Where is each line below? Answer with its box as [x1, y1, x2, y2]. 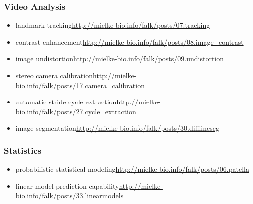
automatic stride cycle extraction [15, 97, 117, 107]
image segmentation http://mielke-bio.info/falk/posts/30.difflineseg [15, 123, 219, 133]
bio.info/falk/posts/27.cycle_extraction [15, 106, 136, 116]
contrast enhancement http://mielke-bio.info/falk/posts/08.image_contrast [15, 36, 244, 47]
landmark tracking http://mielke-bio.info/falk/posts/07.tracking [15, 20, 210, 30]
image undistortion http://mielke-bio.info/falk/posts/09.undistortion [15, 53, 224, 64]
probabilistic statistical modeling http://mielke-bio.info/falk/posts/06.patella [15, 164, 249, 174]
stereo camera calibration [15, 70, 93, 80]
